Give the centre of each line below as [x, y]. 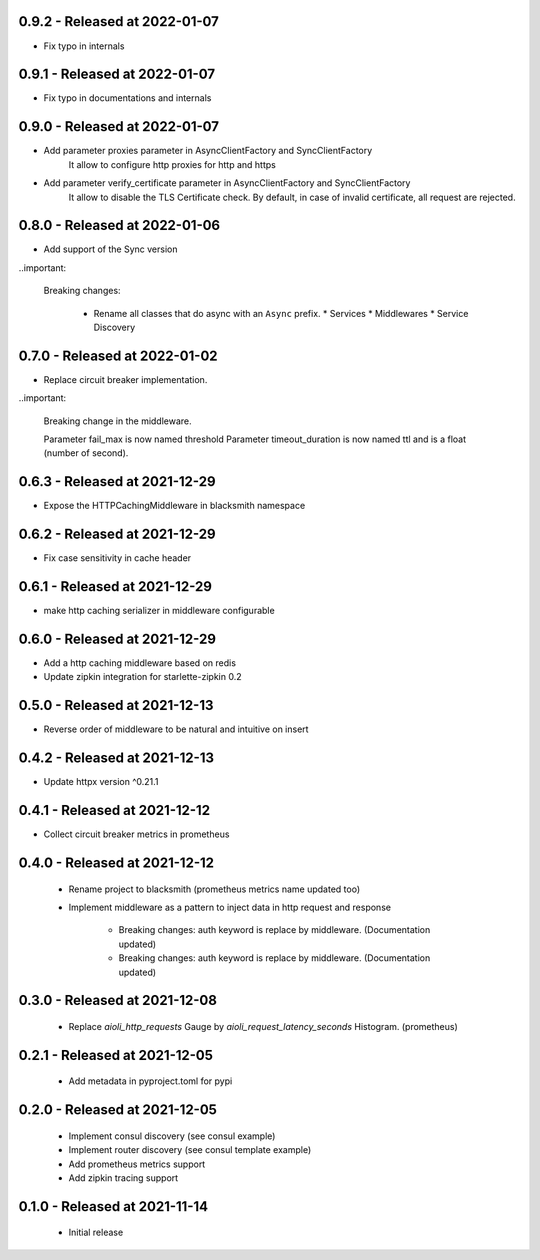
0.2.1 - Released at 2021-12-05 [116, 1055]
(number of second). [86, 453]
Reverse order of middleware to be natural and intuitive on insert [176, 729]
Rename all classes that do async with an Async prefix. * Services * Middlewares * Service [281, 313]
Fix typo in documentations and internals [127, 98]
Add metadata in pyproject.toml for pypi [150, 1081]
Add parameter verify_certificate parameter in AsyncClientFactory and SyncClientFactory [227, 183]
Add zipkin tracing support [123, 1177]
